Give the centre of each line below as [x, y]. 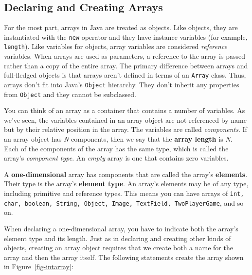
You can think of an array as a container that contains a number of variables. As [125, 110]
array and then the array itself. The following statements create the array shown [124, 257]
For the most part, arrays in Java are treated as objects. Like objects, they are [121, 27]
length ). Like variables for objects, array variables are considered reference [116, 46]
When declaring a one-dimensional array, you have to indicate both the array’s [121, 228]
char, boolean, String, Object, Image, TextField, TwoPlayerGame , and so [124, 202]
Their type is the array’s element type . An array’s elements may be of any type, [126, 184]
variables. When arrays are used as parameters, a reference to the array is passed [125, 56]
